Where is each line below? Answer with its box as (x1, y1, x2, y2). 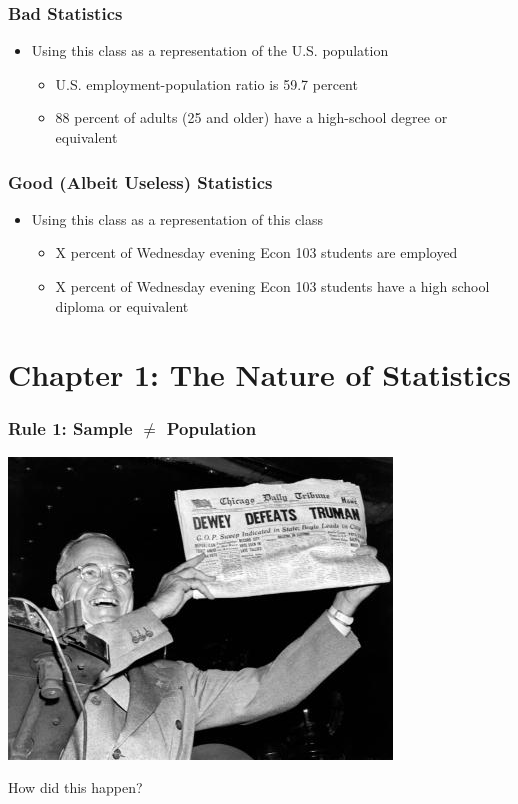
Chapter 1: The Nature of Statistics (8, 354, 511, 395)
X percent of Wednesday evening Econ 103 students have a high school (55, 276, 490, 296)
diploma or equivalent (55, 295, 189, 316)
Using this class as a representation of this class (31, 208, 324, 229)
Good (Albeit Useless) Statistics (8, 169, 273, 194)
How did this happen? (8, 777, 143, 798)
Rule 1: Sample (8, 416, 133, 441)
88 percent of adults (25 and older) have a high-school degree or (55, 107, 448, 128)
